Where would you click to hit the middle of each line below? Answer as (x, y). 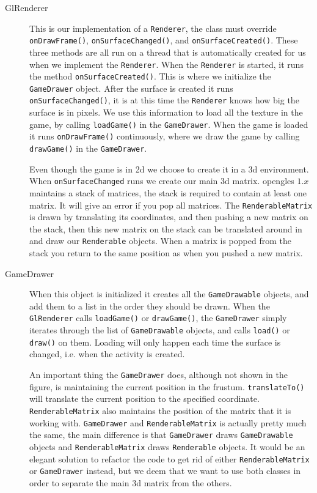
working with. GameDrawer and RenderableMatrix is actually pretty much (168, 422)
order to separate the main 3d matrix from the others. (131, 482)
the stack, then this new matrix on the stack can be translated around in (166, 228)
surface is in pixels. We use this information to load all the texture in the (166, 112)
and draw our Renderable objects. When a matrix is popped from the (160, 241)
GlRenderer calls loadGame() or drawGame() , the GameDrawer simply (158, 318)
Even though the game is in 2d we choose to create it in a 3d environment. (169, 169)
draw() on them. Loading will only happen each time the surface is (155, 342)
